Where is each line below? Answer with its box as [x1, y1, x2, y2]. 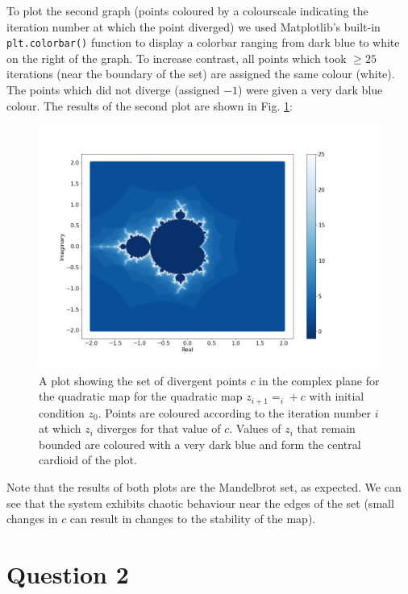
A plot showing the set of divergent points [39, 372, 247, 388]
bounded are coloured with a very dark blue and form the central [39, 435, 361, 452]
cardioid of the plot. [39, 451, 137, 468]
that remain [297, 420, 356, 437]
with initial [309, 388, 364, 405]
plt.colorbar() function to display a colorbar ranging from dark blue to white [6, 34, 400, 51]
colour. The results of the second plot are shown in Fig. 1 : [6, 97, 293, 114]
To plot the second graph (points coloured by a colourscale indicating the [6, 2, 368, 19]
